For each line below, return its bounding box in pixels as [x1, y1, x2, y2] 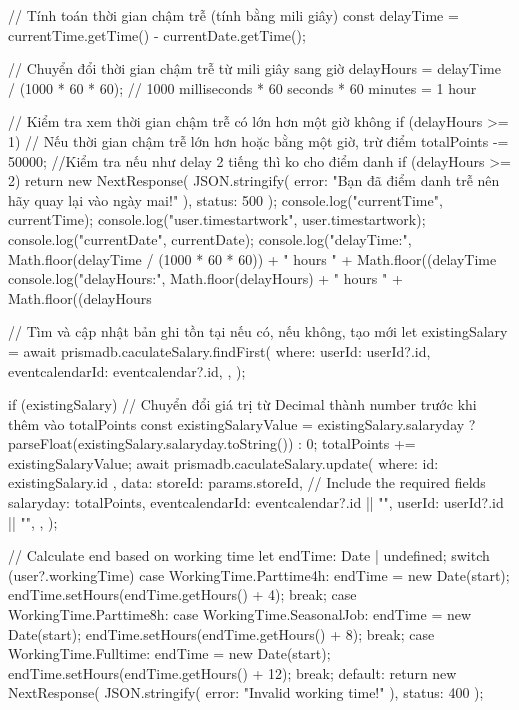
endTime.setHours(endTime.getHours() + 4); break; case [8, 584, 357, 605]
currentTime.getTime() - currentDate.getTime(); [8, 24, 306, 45]
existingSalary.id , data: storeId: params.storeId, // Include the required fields [8, 472, 486, 493]
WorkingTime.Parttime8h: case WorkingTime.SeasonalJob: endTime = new [8, 604, 472, 625]
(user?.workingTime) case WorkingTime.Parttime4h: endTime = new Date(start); [8, 564, 510, 585]
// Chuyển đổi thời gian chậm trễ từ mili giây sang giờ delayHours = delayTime [8, 58, 501, 79]
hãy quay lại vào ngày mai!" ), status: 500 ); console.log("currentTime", [8, 189, 443, 210]
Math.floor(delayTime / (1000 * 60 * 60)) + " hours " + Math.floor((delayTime [8, 248, 497, 269]
